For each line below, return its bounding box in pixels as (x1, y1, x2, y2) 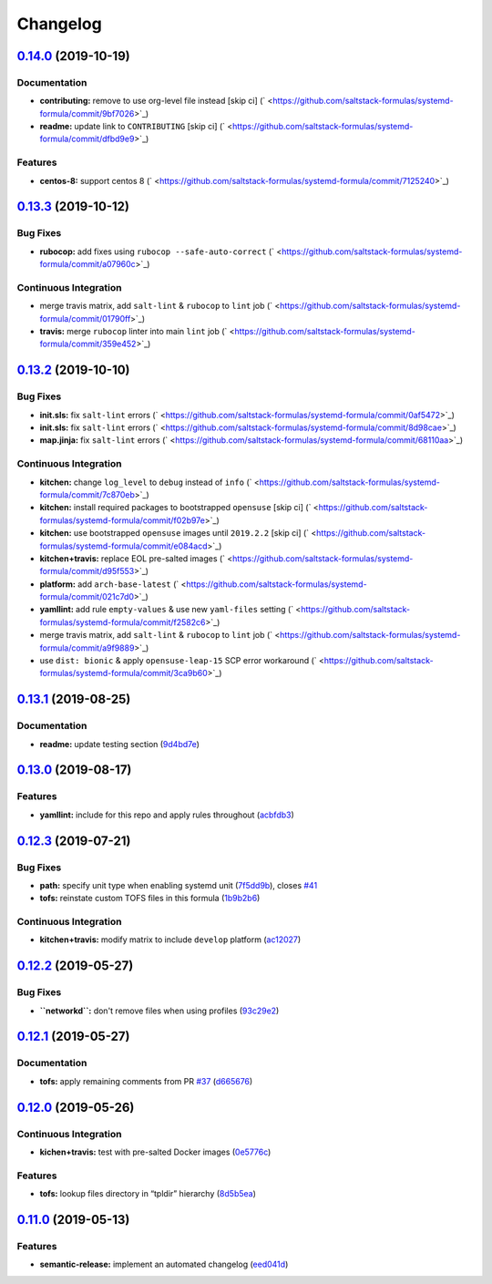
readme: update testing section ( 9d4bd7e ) (39, 738, 200, 749)
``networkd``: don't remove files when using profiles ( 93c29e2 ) (39, 1005, 280, 1016)
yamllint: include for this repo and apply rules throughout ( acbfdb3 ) (39, 809, 295, 820)
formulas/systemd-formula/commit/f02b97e (39, 515, 205, 526)
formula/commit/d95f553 (39, 566, 135, 577)
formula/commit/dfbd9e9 (39, 133, 135, 145)
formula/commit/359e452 (39, 338, 137, 350)
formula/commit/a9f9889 (39, 642, 135, 653)
